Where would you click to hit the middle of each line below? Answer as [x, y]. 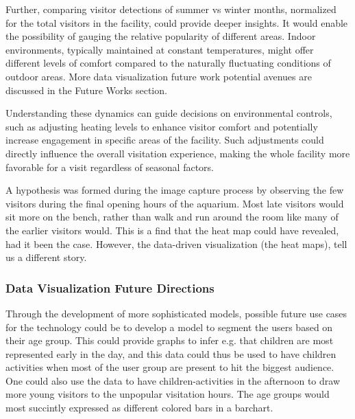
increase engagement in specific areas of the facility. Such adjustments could [165, 140]
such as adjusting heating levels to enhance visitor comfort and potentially [162, 126]
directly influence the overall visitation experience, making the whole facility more [178, 153]
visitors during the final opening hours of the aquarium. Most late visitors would [175, 203]
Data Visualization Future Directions [110, 287]
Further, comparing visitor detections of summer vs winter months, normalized [171, 9]
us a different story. [46, 257]
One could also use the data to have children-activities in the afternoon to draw [173, 380]
